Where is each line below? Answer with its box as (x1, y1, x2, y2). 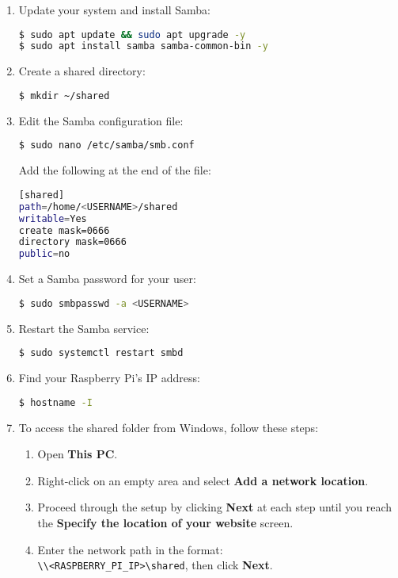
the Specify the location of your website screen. (37, 514, 294, 530)
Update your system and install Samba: (18, 2, 210, 17)
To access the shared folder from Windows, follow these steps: (18, 419, 319, 435)
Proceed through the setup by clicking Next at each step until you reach (37, 499, 392, 515)
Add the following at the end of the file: (18, 162, 211, 178)
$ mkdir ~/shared (18, 90, 110, 101)
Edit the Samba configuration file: (18, 112, 184, 128)
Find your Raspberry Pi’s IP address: (18, 369, 200, 386)
